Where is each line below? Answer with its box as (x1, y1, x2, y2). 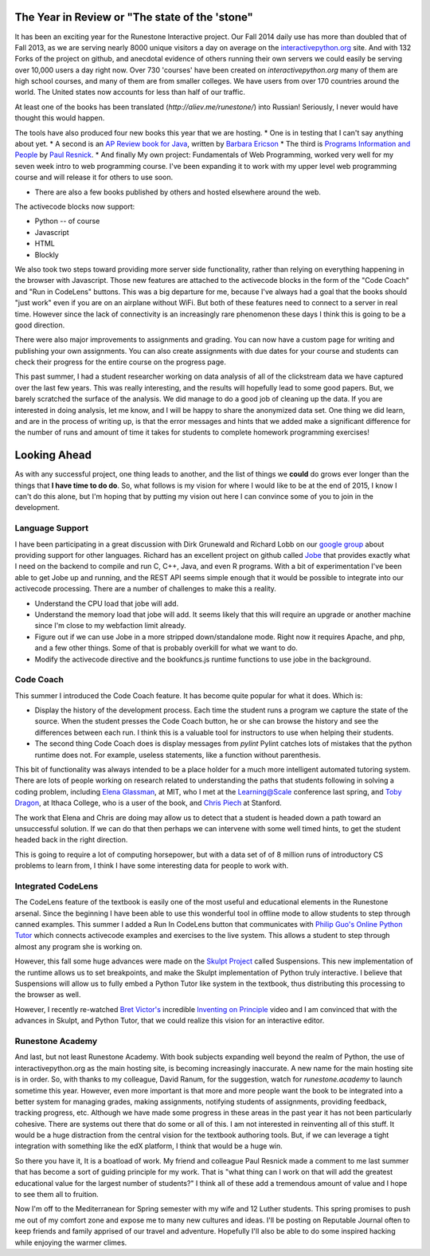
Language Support (14, 523, 89, 534)
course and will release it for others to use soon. (14, 172, 174, 183)
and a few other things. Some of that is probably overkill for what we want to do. (34, 643, 299, 653)
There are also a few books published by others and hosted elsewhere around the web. (34, 187, 322, 197)
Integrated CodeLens (14, 881, 99, 892)
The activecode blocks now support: (14, 202, 135, 211)
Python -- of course (34, 216, 100, 226)
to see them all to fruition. (14, 1190, 99, 1199)
